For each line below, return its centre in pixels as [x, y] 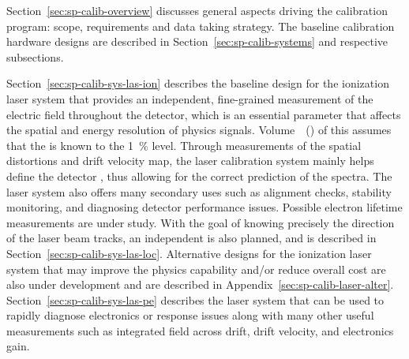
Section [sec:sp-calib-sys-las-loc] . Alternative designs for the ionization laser [189, 253]
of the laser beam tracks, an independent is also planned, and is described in [191, 238]
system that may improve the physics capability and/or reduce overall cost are [196, 269]
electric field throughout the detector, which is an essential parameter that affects [204, 114]
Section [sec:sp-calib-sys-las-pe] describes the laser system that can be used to [195, 299]
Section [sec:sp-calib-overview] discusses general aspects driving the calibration [197, 10]
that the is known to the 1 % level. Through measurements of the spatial [184, 145]
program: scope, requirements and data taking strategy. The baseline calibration [201, 26]
